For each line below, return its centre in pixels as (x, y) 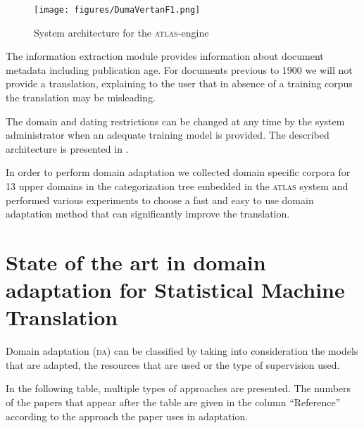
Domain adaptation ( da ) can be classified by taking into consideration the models (182, 351)
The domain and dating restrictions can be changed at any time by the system (175, 121)
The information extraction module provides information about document (165, 56)
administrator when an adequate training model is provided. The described (168, 135)
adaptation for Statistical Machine (175, 290)
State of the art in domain (136, 262)
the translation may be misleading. (81, 97)
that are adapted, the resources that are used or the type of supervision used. (173, 364)
